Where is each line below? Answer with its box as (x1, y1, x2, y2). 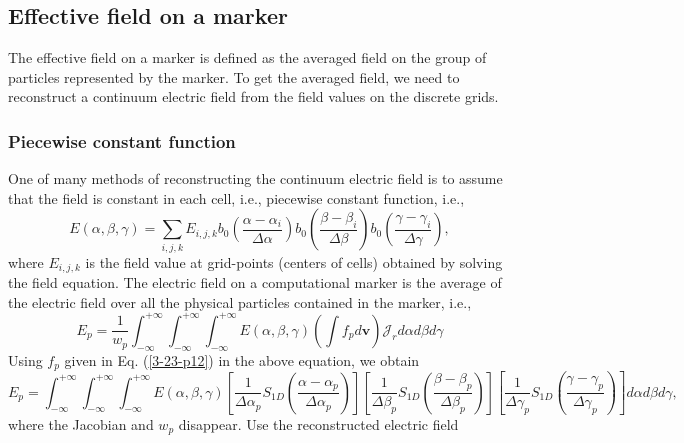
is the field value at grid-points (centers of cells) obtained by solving (85, 251, 503, 272)
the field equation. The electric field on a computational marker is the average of (8, 272, 502, 293)
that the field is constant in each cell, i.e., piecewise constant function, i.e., (8, 187, 465, 208)
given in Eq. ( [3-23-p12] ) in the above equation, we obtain (64, 349, 420, 370)
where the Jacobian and (8, 413, 154, 434)
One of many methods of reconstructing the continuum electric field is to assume (8, 168, 503, 189)
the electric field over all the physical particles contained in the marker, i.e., (8, 291, 472, 312)
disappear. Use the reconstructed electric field (178, 413, 459, 434)
